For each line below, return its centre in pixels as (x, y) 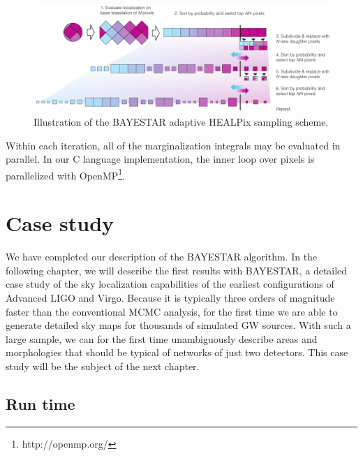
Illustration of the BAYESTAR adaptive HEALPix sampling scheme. (181, 121)
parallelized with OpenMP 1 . (66, 174)
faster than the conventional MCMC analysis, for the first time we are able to (172, 311)
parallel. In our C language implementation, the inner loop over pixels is (160, 159)
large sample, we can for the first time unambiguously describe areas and (162, 338)
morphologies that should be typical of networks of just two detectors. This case (177, 352)
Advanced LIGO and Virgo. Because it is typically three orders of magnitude (170, 297)
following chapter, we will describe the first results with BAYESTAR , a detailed (177, 270)
